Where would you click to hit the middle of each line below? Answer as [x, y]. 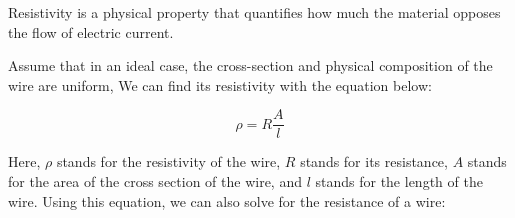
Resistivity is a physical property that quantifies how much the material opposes [254, 12]
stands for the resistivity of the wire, [168, 161]
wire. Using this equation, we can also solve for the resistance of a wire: [227, 200]
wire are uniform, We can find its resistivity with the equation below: [220, 84]
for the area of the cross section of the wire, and [155, 181]
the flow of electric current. [91, 31]
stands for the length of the [399, 181]
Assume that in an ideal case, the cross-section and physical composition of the [250, 65]
